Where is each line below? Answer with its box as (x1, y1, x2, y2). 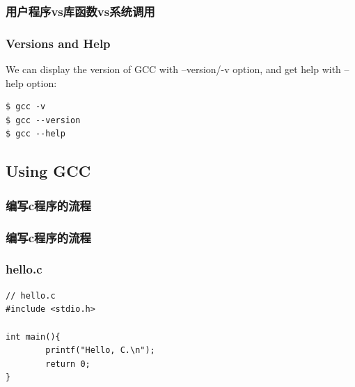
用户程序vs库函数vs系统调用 (6, 2, 155, 19)
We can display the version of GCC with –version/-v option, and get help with (6, 62, 341, 77)
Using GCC (6, 160, 91, 182)
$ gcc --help (6, 129, 65, 139)
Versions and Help (6, 34, 111, 52)
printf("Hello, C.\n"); (45, 345, 155, 356)
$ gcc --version (6, 115, 81, 125)
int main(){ (6, 331, 61, 342)
